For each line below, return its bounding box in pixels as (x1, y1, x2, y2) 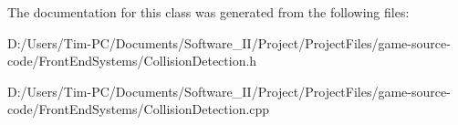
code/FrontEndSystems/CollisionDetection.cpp (7, 99, 270, 119)
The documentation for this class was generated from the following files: (7, 3, 410, 21)
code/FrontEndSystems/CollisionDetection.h (7, 51, 257, 70)
